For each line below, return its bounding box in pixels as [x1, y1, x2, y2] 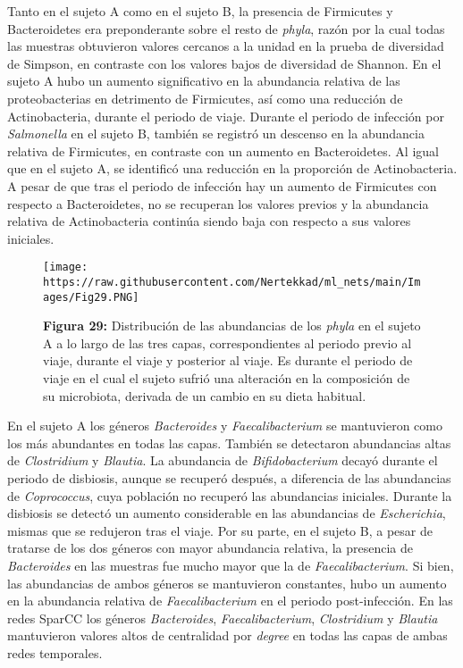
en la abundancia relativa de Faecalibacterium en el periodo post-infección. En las [7, 591, 453, 610]
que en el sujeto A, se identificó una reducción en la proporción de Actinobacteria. [7, 159, 458, 178]
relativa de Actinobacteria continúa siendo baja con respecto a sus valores [7, 212, 411, 230]
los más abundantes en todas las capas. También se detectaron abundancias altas [7, 433, 451, 452]
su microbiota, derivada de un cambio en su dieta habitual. [43, 386, 366, 405]
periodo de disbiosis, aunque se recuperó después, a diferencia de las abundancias [7, 469, 451, 488]
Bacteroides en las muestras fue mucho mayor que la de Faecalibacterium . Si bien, [7, 556, 454, 574]
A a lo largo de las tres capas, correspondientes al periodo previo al [43, 333, 412, 352]
